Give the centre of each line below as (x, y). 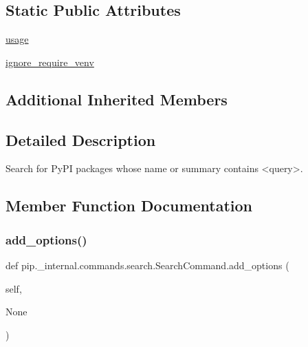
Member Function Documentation (129, 206)
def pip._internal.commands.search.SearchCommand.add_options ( (147, 265)
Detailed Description (81, 139)
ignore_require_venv (50, 62)
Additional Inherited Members (117, 99)
